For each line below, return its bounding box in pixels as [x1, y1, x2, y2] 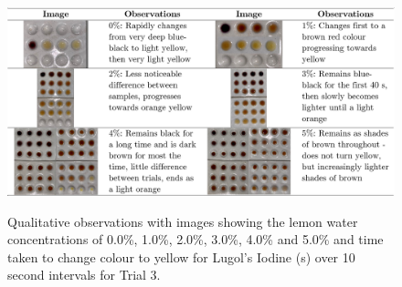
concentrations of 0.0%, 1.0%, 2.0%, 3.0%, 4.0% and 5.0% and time [7, 230, 384, 249]
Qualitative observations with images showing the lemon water [7, 211, 358, 231]
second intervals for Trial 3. [7, 265, 161, 284]
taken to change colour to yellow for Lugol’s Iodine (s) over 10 [7, 247, 355, 266]
